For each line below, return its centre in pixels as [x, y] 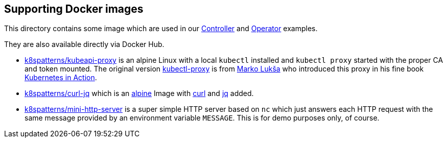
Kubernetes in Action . [61, 78]
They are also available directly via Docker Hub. [84, 44]
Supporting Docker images [74, 9]
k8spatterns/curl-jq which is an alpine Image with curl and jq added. [139, 93]
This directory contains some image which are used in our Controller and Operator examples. [161, 29]
